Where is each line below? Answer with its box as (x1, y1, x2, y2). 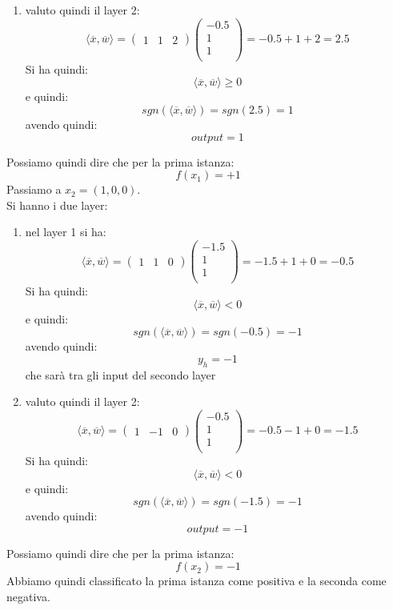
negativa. (6, 588, 50, 605)
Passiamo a (6, 181, 62, 198)
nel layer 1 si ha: (25, 223, 106, 240)
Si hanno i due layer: (6, 196, 108, 213)
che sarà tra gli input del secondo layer (25, 366, 216, 383)
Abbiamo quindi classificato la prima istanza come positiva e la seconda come (6, 572, 387, 589)
